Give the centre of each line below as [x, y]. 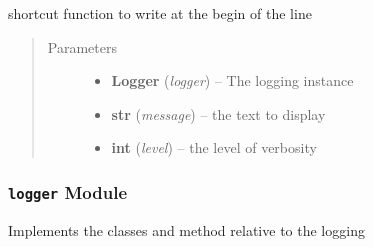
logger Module [68, 191]
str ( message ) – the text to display [218, 113]
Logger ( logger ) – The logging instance [232, 80]
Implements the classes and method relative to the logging [186, 229]
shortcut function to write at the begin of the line [160, 13]
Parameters [82, 46]
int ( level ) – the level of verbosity [214, 147]
